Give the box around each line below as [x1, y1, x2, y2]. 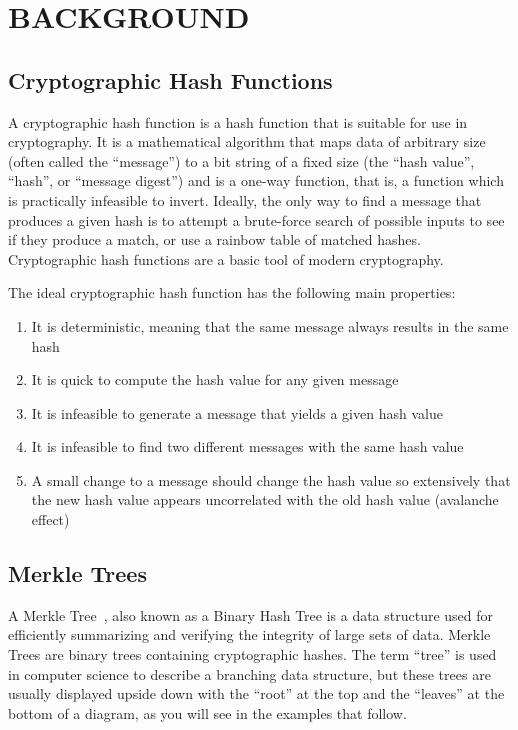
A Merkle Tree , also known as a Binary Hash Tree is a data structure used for [8, 604, 494, 625]
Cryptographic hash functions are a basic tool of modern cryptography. [8, 248, 444, 269]
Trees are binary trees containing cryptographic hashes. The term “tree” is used [8, 644, 497, 665]
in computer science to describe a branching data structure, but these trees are [8, 663, 491, 684]
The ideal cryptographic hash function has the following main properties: [8, 282, 456, 303]
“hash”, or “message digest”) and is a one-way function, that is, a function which [8, 170, 504, 191]
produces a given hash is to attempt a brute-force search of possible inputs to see [8, 209, 505, 230]
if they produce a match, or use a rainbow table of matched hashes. [8, 229, 421, 250]
